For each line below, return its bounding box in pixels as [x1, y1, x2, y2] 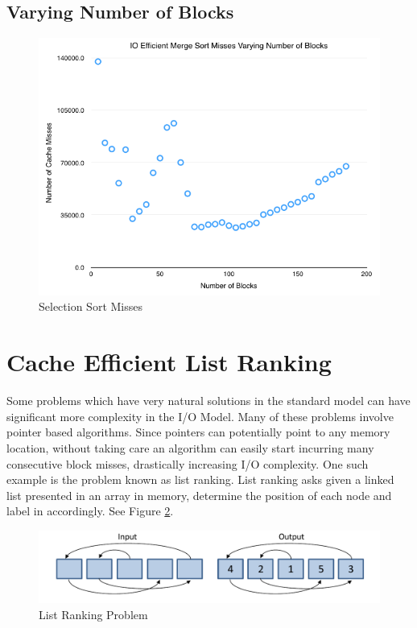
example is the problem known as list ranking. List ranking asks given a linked [6, 471, 394, 488]
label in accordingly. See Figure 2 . [6, 502, 174, 519]
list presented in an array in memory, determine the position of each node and [6, 486, 392, 503]
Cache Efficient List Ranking [6, 345, 332, 378]
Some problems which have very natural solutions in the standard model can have [6, 392, 411, 409]
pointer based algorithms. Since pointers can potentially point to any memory [6, 423, 390, 440]
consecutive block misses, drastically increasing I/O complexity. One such [6, 455, 369, 472]
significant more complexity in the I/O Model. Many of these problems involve [6, 407, 394, 424]
